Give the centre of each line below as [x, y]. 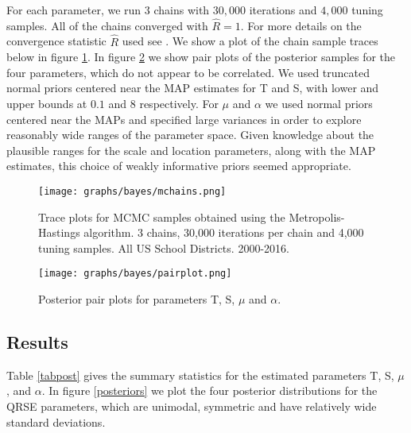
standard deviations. [56, 421]
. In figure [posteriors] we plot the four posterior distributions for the [209, 390]
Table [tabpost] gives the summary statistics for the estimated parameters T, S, [200, 375]
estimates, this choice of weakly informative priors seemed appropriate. [179, 166]
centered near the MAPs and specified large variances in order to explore [184, 119]
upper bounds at [47, 103]
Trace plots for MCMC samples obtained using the [162, 216]
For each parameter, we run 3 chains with [108, 10]
